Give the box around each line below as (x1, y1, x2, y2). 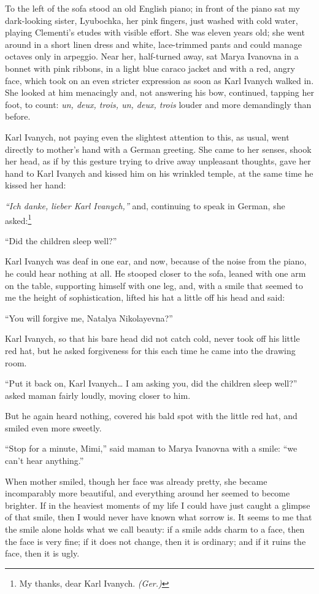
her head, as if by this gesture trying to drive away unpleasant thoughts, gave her (5, 155, 311, 168)
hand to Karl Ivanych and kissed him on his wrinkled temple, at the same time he (5, 166, 313, 179)
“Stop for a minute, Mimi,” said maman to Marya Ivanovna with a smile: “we (5, 442, 298, 455)
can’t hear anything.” (5, 454, 84, 467)
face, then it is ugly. (5, 547, 80, 560)
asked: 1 (5, 212, 32, 226)
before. (5, 110, 31, 123)
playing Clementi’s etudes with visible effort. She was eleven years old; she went (5, 26, 305, 39)
